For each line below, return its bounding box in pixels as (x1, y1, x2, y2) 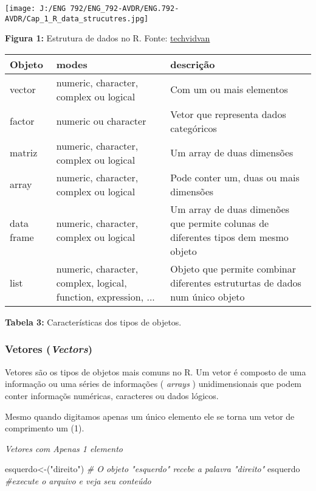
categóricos (170, 120, 217, 135)
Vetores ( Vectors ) (5, 341, 93, 357)
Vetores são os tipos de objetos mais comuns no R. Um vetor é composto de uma (5, 365, 306, 378)
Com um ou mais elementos (170, 82, 288, 97)
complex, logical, (56, 275, 127, 290)
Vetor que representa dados (170, 106, 286, 121)
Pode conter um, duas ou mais (170, 170, 300, 184)
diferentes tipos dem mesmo (170, 229, 289, 244)
